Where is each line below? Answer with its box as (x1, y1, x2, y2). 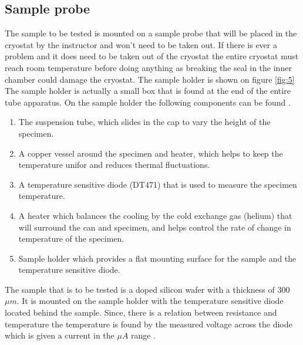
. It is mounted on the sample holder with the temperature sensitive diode (16, 295, 284, 307)
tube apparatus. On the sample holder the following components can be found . (5, 96, 291, 108)
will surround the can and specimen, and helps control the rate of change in (18, 221, 291, 233)
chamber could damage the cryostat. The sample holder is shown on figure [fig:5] (5, 73, 295, 85)
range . (131, 329, 156, 341)
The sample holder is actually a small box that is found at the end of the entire (5, 84, 291, 97)
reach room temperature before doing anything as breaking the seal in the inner (5, 61, 292, 73)
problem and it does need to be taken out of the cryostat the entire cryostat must (5, 50, 299, 62)
